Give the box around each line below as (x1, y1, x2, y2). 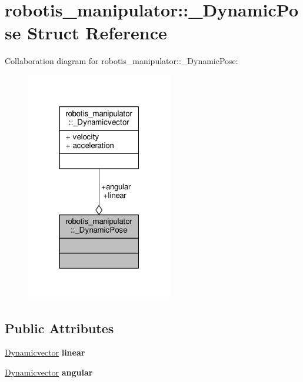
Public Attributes (5, 319, 114, 337)
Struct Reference (27, 21, 167, 45)
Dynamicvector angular (5, 366, 93, 378)
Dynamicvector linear (5, 346, 85, 358)
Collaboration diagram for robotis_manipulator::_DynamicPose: (5, 55, 238, 67)
